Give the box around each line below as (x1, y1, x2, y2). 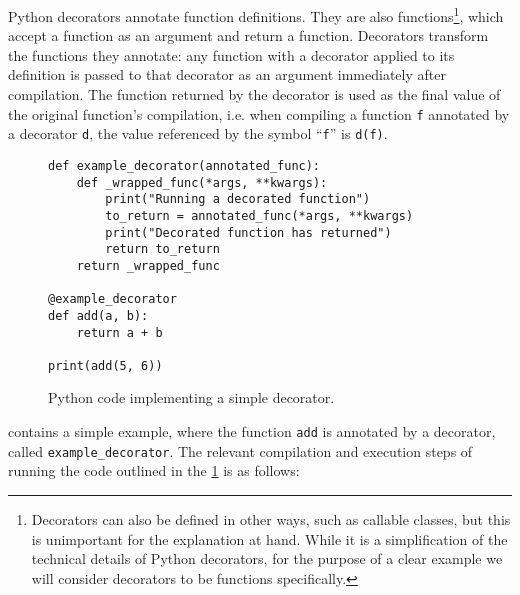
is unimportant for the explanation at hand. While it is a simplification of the (31, 528, 508, 549)
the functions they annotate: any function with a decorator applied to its (8, 44, 455, 65)
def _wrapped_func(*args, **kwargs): (76, 175, 328, 190)
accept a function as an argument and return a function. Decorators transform (8, 25, 489, 46)
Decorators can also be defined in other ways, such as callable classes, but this (31, 508, 511, 529)
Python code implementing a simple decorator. (48, 387, 335, 408)
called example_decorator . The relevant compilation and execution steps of (8, 440, 473, 461)
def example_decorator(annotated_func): (48, 158, 321, 173)
